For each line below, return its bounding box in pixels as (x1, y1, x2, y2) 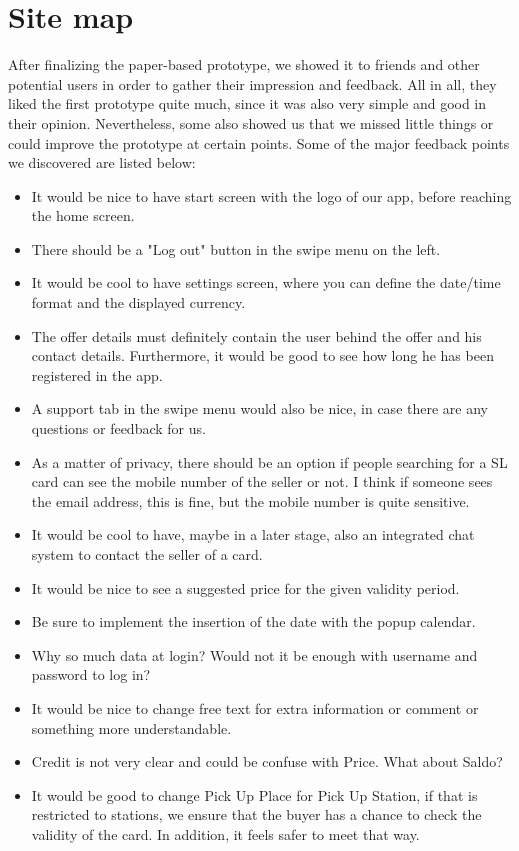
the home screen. (31, 205, 135, 226)
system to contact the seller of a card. (31, 544, 263, 564)
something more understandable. (31, 717, 232, 738)
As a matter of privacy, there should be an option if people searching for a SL (31, 451, 508, 472)
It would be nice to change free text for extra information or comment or (31, 697, 479, 718)
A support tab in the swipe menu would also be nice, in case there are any (31, 398, 488, 419)
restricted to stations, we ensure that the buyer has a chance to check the (31, 804, 482, 825)
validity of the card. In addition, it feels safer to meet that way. (31, 823, 420, 844)
